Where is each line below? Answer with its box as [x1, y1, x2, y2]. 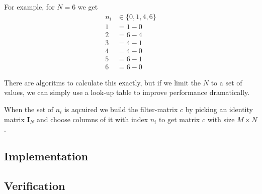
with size [207, 114, 235, 124]
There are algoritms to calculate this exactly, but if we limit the [4, 77, 201, 87]
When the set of [4, 104, 54, 114]
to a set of [211, 77, 242, 87]
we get [77, 2, 98, 12]
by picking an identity [185, 104, 253, 114]
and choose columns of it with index [36, 114, 148, 124]
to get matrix [158, 114, 200, 124]
